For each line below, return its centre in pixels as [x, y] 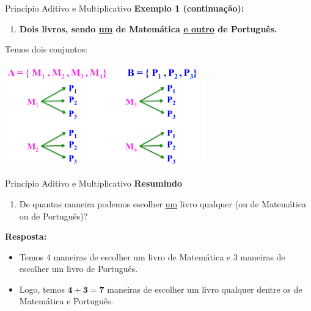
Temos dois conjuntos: [46, 49]
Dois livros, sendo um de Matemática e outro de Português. [148, 28]
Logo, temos [42, 289]
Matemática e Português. [66, 301]
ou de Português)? [53, 216]
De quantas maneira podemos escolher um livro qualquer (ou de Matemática [163, 203]
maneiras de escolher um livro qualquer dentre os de [205, 289]
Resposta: [26, 236]
